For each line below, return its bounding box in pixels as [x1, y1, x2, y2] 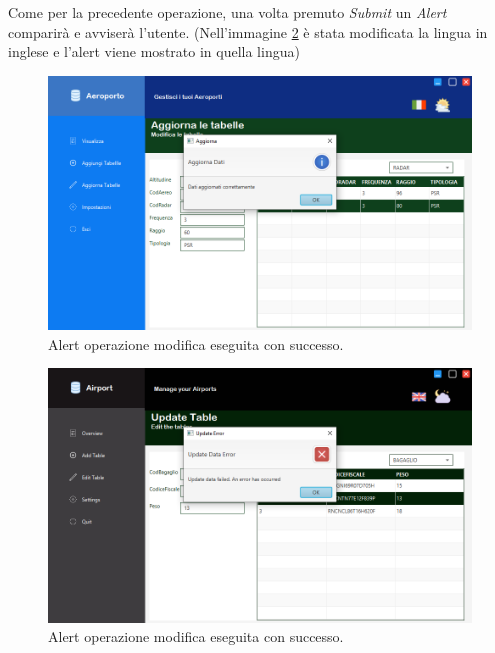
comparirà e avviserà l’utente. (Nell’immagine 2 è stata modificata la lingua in [8, 21, 488, 42]
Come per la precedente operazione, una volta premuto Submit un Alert [8, 2, 447, 22]
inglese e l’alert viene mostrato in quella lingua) [8, 41, 300, 62]
